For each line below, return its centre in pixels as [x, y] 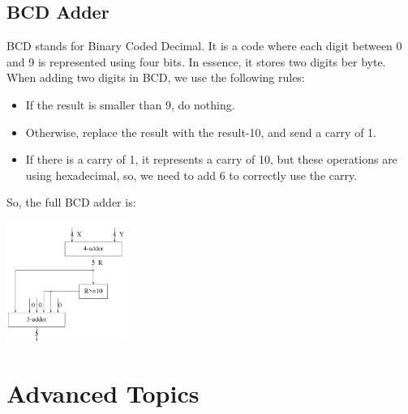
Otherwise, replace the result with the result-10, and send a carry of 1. [201, 132]
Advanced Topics [103, 393]
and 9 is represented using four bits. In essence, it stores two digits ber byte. [196, 61]
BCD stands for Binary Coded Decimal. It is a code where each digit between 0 [204, 46]
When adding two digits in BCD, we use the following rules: [156, 77]
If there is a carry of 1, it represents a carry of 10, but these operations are [211, 159]
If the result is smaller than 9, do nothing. [130, 104]
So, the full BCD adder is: [71, 202]
